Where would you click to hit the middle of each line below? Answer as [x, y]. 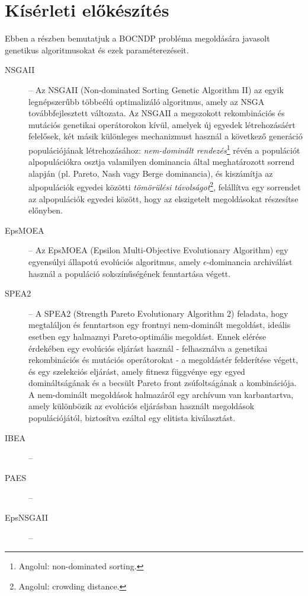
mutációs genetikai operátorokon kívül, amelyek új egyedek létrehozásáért [162, 124]
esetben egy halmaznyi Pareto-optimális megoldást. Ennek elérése [147, 336]
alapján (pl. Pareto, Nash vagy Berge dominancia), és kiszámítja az [151, 173]
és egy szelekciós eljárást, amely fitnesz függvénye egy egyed [137, 371]
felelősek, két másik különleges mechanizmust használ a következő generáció [166, 136]
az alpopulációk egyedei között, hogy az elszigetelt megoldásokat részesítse [163, 198]
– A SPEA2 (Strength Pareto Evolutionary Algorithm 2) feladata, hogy [158, 313]
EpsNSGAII [27, 517]
